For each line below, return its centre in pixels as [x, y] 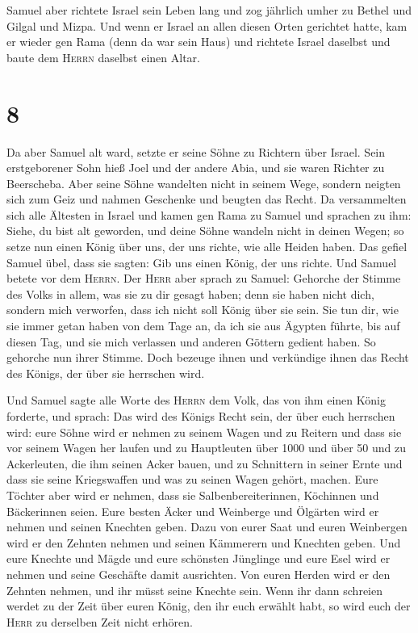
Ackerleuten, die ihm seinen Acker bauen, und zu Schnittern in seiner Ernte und [205, 463]
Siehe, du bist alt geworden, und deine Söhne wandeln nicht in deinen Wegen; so [205, 231]
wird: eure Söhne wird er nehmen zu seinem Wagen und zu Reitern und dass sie [204, 432]
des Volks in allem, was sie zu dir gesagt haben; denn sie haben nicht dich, [190, 293]
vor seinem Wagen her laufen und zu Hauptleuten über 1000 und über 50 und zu [206, 448]
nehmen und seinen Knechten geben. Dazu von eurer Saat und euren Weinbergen [207, 527]
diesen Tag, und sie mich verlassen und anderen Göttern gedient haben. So [191, 341]
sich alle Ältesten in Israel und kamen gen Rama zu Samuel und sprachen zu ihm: [209, 214]
